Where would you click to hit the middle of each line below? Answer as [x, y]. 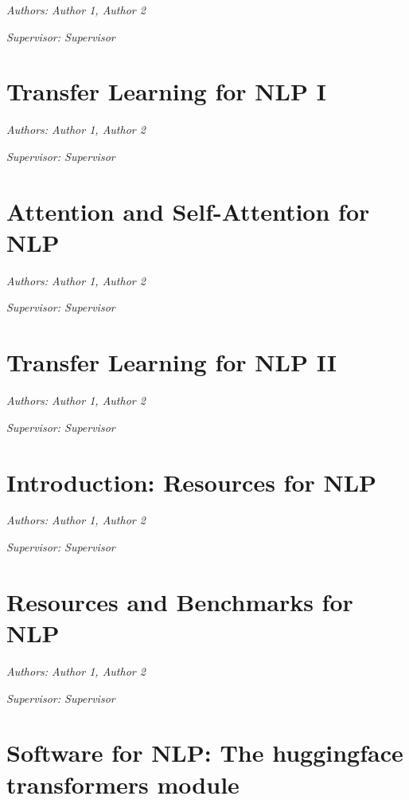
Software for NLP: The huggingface [205, 753]
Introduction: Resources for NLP [192, 482]
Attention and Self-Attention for [188, 211]
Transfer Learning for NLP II [171, 362]
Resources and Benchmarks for [180, 601]
